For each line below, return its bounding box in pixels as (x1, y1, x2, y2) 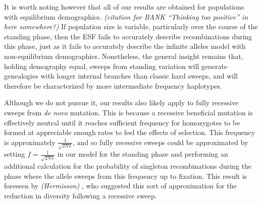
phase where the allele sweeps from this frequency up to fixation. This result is (4, 170, 247, 181)
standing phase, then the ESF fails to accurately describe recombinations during (4, 31, 252, 41)
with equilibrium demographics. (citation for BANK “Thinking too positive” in (4, 11, 248, 22)
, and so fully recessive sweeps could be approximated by (73, 137, 248, 147)
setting (4, 149, 25, 159)
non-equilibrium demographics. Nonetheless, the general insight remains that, (4, 50, 243, 61)
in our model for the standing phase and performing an (57, 149, 228, 159)
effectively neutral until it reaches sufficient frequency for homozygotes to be (4, 117, 240, 127)
